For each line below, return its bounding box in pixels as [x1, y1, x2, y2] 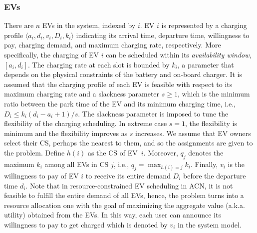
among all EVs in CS [44, 158, 109, 169]
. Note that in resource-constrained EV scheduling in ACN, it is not [25, 180, 233, 190]
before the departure [183, 170, 246, 180]
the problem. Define [4, 147, 65, 157]
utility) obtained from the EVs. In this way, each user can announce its [4, 209, 221, 220]
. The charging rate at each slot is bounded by [27, 59, 170, 69]
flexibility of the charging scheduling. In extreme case [4, 118, 167, 128]
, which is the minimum [177, 88, 250, 99]
